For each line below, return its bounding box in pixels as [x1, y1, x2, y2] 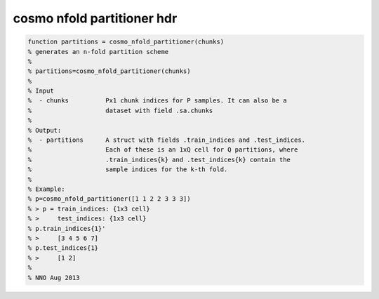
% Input [27, 87, 54, 95]
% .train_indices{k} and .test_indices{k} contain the [27, 155, 291, 164]
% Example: [27, 185, 65, 193]
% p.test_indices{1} [27, 244, 98, 252]
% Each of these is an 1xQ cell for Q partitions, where [27, 146, 298, 154]
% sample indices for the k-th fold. [27, 166, 228, 173]
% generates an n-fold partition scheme [27, 48, 168, 55]
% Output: [27, 126, 62, 134]
